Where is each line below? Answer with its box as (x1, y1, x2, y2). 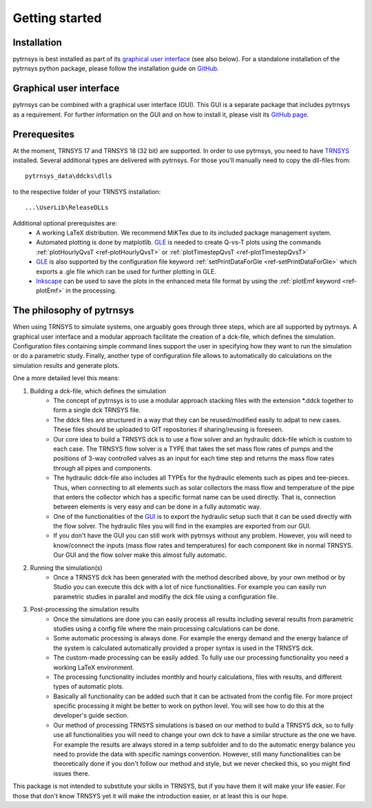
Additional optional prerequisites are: (12, 219, 117, 227)
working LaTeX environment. (53, 663, 134, 671)
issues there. (53, 769, 90, 778)
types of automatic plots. (53, 682, 124, 691)
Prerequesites (12, 128, 75, 140)
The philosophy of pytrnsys (12, 304, 134, 317)
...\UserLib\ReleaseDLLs (25, 204, 109, 212)
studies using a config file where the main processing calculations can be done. (53, 624, 280, 633)
